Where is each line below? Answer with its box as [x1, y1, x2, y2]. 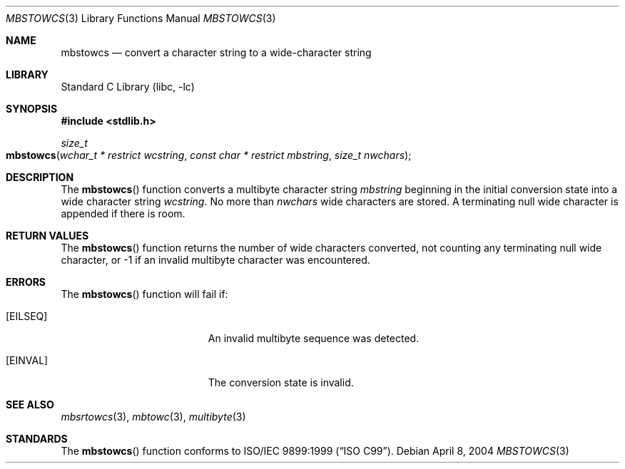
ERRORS [6, 276, 46, 288]
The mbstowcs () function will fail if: [61, 288, 228, 300]
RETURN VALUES [6, 230, 89, 242]
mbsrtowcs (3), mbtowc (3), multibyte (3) [61, 411, 246, 423]
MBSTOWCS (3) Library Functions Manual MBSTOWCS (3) [6, 12, 276, 24]
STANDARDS [6, 433, 68, 445]
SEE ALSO [6, 398, 54, 411]
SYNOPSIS [6, 103, 58, 115]
